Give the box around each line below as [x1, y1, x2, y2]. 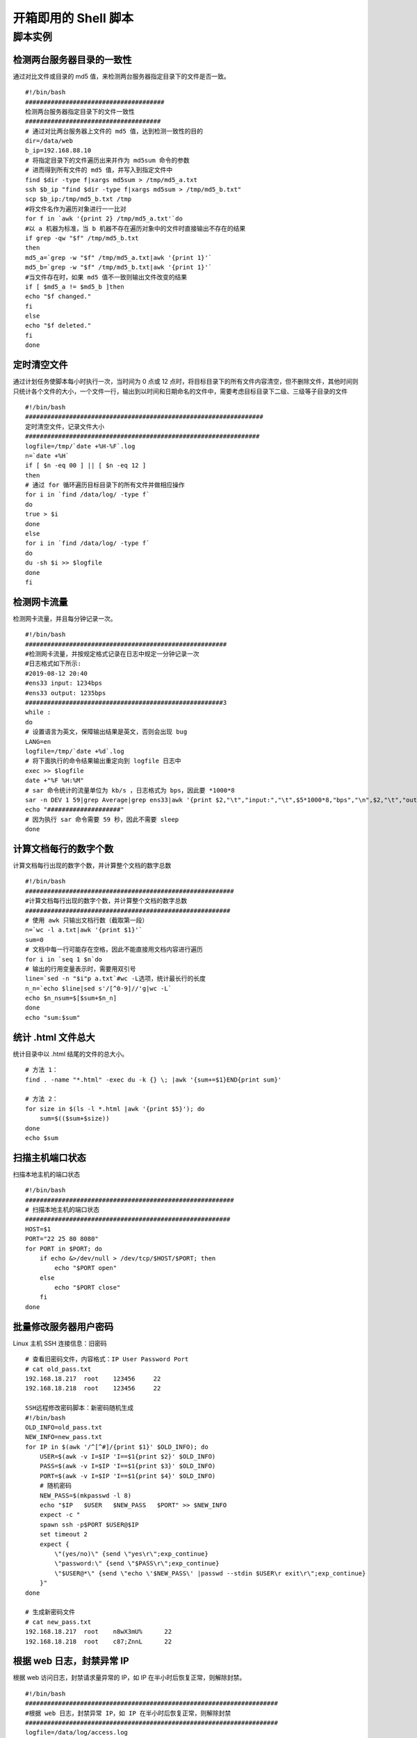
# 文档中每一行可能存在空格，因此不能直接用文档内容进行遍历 [25, 945, 203, 954]
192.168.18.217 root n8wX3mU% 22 [25, 1627, 172, 1636]
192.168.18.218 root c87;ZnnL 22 [25, 1637, 172, 1646]
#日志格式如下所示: [25, 660, 81, 667]
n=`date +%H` [25, 452, 69, 460]
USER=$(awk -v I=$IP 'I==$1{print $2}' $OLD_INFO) [39, 1453, 216, 1461]
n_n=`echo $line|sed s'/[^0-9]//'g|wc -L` [25, 984, 172, 992]
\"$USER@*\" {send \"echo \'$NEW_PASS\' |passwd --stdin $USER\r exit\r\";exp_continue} [54, 1569, 366, 1577]
